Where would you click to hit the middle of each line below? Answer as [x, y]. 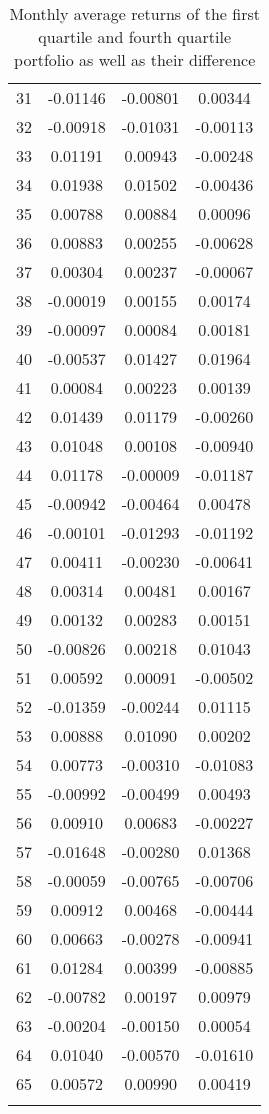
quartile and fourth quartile [134, 36]
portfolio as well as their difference [135, 59]
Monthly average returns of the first [134, 13]
